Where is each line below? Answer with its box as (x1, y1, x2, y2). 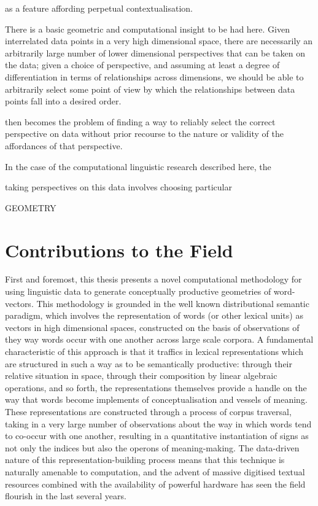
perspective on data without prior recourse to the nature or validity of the (5, 127, 284, 140)
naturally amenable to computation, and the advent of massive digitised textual (5, 465, 305, 478)
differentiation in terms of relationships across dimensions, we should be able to (5, 70, 304, 83)
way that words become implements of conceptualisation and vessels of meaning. (5, 393, 308, 406)
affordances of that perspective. (5, 139, 123, 152)
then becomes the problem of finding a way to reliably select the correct (5, 115, 276, 128)
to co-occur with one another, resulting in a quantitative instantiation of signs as (5, 429, 309, 442)
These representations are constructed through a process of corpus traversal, (5, 405, 292, 418)
